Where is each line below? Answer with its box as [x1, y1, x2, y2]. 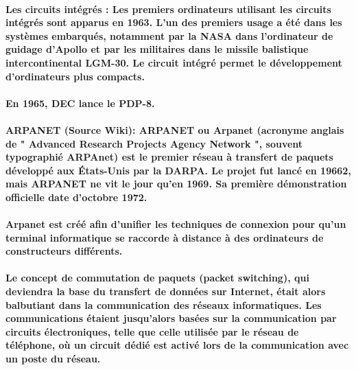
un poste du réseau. [5, 351, 101, 366]
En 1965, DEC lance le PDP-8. [5, 95, 155, 110]
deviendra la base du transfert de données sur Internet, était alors [5, 284, 326, 299]
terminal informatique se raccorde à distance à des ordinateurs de [5, 230, 324, 244]
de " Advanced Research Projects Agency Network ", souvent [5, 136, 303, 150]
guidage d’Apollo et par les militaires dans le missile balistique [5, 42, 309, 56]
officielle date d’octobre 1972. [5, 189, 147, 204]
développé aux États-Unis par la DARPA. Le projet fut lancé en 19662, [5, 163, 351, 177]
